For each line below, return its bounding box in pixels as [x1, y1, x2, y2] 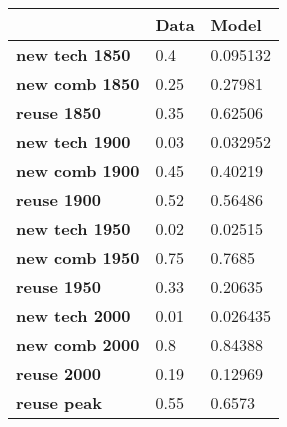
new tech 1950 [16, 217, 131, 240]
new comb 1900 [16, 159, 140, 182]
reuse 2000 [16, 362, 101, 385]
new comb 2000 [16, 333, 140, 356]
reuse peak [16, 391, 102, 414]
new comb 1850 [16, 72, 140, 95]
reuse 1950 [16, 275, 101, 298]
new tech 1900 [16, 130, 131, 153]
